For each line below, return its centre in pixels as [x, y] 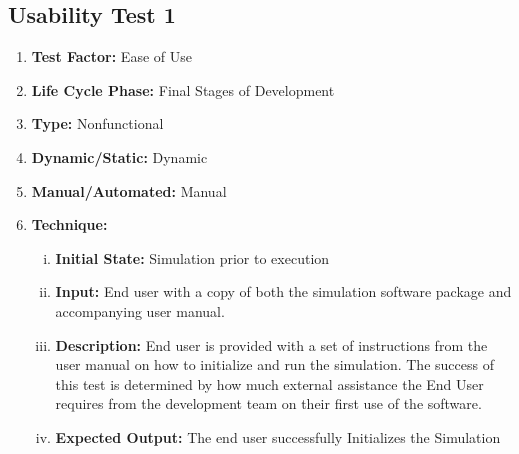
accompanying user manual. [140, 310]
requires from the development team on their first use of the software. [268, 403]
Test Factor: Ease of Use [111, 56]
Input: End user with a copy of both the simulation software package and [283, 291]
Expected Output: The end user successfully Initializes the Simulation [278, 436]
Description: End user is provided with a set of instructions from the [271, 344]
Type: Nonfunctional [97, 123]
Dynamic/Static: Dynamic [119, 156]
